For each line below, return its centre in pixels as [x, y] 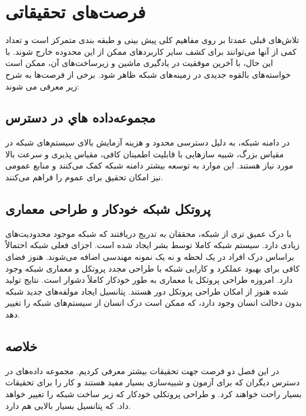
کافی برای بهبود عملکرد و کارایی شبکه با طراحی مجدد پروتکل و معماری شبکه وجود [153, 268]
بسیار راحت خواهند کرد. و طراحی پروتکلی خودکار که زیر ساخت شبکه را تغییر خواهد [154, 394]
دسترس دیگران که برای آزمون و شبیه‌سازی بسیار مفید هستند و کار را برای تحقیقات [153, 382]
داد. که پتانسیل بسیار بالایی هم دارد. [68, 405]
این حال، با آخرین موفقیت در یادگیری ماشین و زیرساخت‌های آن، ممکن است [139, 63]
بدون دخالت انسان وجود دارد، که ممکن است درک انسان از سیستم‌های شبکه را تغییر [154, 303]
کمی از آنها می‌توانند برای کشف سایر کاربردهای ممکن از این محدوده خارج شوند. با [151, 51]
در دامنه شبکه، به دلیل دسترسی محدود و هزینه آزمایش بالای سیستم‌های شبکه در [148, 142]
